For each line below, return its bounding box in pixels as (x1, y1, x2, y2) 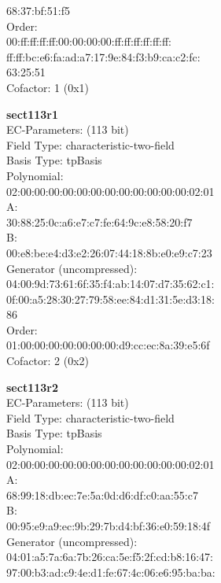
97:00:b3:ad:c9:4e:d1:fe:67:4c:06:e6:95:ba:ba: (6, 563, 215, 580)
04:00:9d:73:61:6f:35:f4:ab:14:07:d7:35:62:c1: (6, 275, 215, 292)
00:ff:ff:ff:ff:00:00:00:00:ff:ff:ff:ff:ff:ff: (6, 33, 171, 50)
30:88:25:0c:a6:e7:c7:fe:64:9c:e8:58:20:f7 (6, 213, 193, 230)
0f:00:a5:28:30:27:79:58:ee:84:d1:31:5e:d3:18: (6, 290, 215, 307)
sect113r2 (6, 378, 58, 395)
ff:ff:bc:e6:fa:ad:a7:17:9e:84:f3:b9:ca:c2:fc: (6, 48, 201, 65)
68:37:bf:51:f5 (6, 2, 70, 18)
